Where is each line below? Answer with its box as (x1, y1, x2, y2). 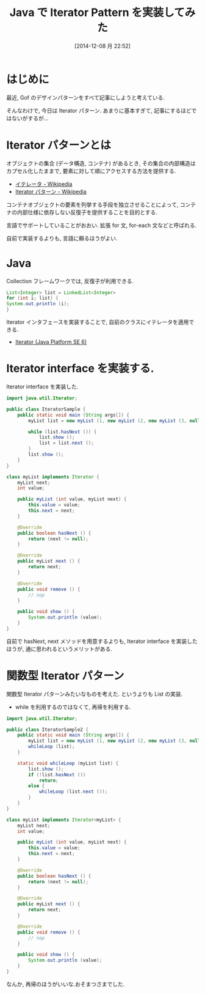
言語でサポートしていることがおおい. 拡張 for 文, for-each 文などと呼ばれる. (6, 221, 197, 229)
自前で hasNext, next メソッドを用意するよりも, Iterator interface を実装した (6, 637, 198, 645)
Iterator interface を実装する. (6, 362, 154, 376)
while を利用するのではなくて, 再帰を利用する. (15, 703, 131, 710)
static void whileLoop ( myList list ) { (17, 760, 119, 766)
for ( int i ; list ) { (6, 295, 59, 302)
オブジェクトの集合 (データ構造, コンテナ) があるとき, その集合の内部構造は (6, 160, 196, 167)
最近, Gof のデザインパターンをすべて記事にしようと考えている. (6, 94, 165, 101)
